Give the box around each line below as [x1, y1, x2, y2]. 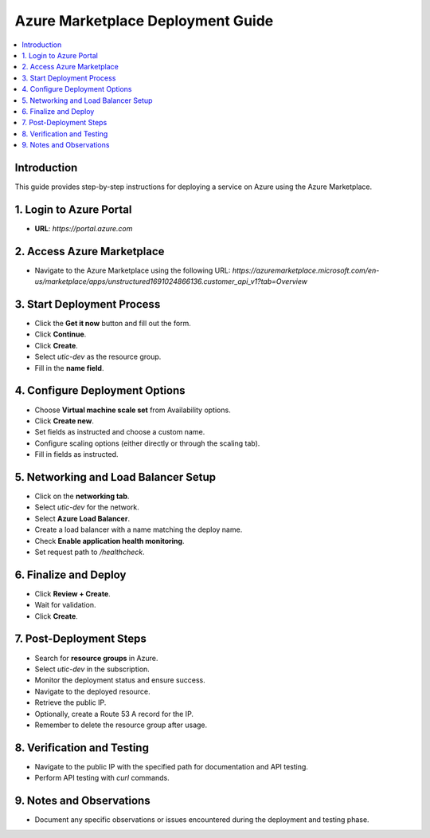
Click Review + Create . [34, 588, 111, 598]
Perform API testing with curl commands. [34, 773, 170, 783]
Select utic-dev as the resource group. [34, 352, 162, 362]
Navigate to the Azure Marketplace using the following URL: [34, 266, 231, 275]
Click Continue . [34, 329, 87, 339]
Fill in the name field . [34, 363, 104, 372]
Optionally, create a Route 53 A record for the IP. [34, 709, 194, 718]
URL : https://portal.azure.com [34, 223, 133, 233]
